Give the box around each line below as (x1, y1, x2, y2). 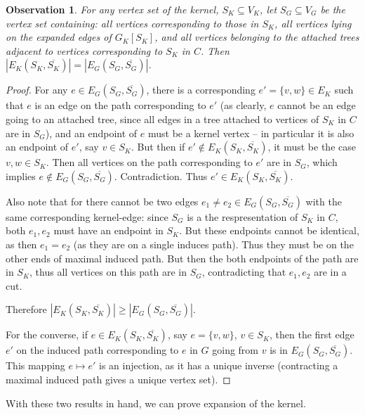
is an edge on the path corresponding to (34, 98, 206, 113)
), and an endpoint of (45, 125, 138, 140)
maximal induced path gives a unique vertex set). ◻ (6, 371, 231, 386)
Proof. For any (6, 82, 68, 97)
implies (6, 168, 36, 183)
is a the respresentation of (187, 209, 298, 224)
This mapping (6, 358, 65, 373)
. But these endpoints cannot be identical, (179, 223, 359, 238)
